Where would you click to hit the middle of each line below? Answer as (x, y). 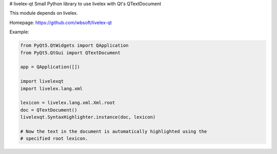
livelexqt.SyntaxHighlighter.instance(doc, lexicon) (88, 117)
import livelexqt (42, 81)
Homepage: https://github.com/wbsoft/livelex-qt (61, 23)
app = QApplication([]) (50, 67)
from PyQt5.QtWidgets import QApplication (74, 46)
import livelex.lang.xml (52, 89)
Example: (19, 32)
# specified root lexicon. (54, 139)
